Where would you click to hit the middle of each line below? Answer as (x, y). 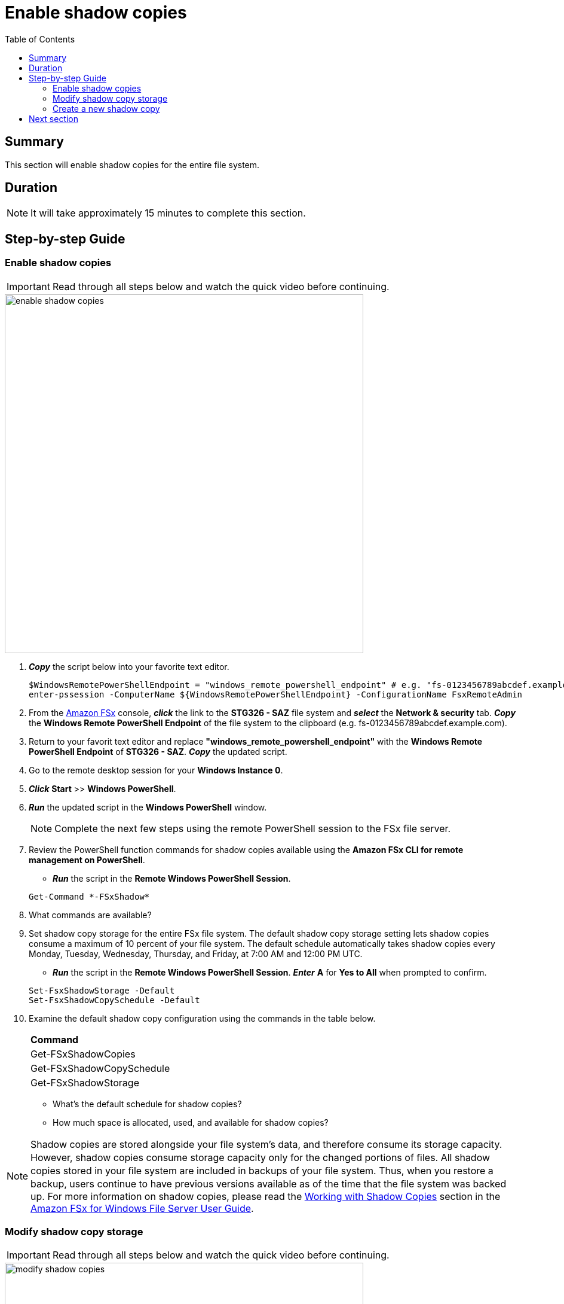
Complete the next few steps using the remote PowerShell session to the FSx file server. (253, 828)
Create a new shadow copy (106, 108)
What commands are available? (90, 915)
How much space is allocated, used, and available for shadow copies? (191, 1122)
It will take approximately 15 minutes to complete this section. (168, 213)
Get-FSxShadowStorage (85, 1082)
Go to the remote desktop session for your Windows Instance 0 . (156, 770)
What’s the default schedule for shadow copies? (147, 1104)
